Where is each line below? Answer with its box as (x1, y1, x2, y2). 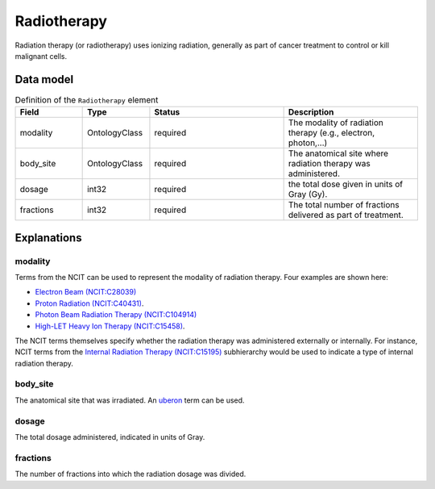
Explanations (14, 231, 82, 245)
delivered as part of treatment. (288, 210, 404, 221)
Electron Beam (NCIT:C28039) (35, 287, 137, 297)
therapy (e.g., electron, (288, 127, 375, 139)
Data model (14, 73, 74, 86)
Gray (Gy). (288, 189, 328, 200)
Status (154, 107, 180, 118)
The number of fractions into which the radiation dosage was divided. (14, 469, 246, 479)
